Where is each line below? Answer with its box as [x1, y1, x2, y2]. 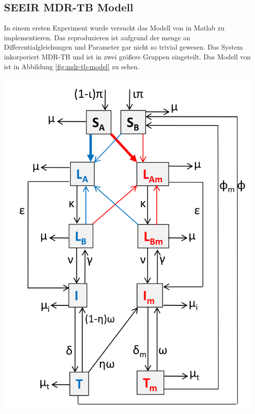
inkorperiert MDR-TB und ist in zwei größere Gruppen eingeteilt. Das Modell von [4, 51, 251, 61]
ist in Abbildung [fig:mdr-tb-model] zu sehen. [4, 61, 140, 71]
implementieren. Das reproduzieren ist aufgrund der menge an [4, 32, 191, 42]
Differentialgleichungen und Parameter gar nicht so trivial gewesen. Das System [4, 42, 243, 52]
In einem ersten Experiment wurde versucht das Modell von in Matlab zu [4, 23, 225, 33]
